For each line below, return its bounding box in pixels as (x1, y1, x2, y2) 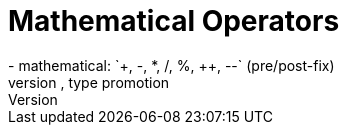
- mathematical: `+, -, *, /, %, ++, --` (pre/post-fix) (8, 56, 335, 74)
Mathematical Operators (8, 4, 340, 38)
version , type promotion (8, 73, 170, 91)
